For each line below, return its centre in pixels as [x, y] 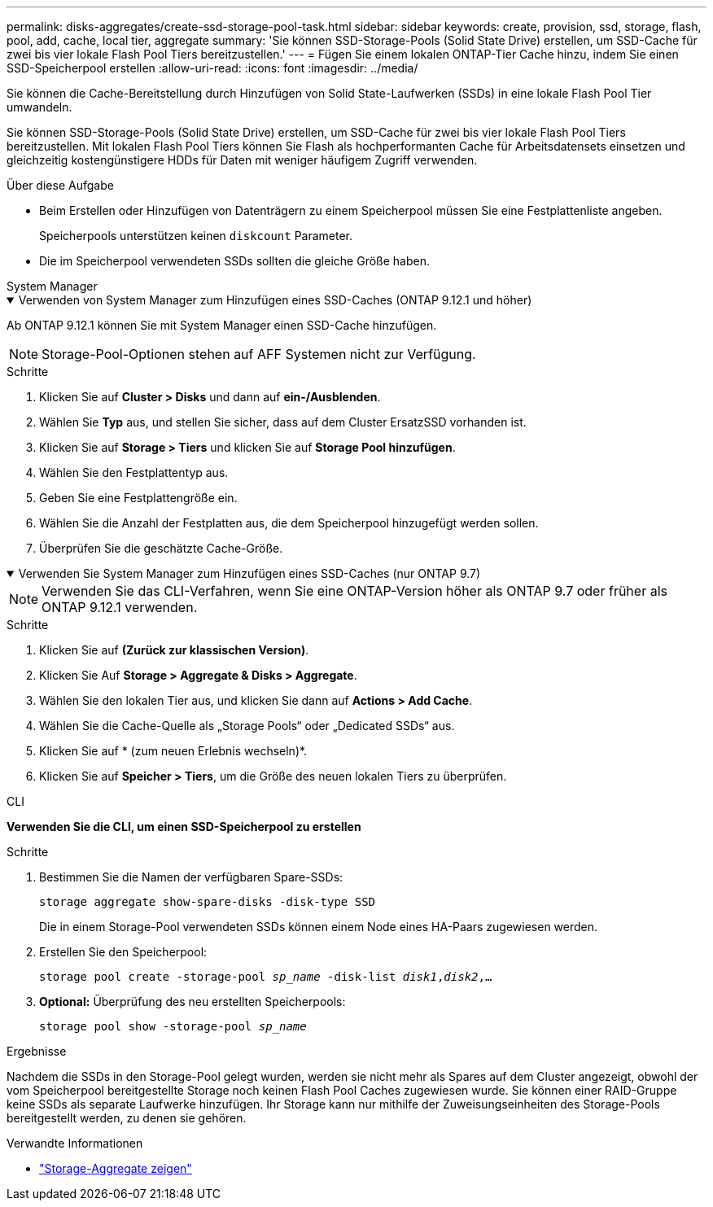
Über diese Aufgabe [60, 185]
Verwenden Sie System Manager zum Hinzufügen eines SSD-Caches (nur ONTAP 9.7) [249, 573]
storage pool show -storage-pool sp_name [173, 1026]
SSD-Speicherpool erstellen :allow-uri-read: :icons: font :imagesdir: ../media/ [212, 68]
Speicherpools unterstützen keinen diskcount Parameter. [196, 236]
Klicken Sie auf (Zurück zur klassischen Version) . [174, 650]
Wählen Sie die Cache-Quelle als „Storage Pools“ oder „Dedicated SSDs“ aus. [247, 726]
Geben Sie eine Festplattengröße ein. [138, 498]
